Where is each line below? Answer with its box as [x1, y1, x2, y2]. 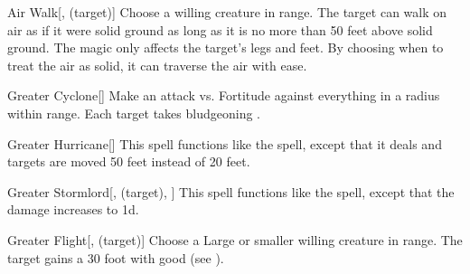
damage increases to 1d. [7, 200, 139, 219]
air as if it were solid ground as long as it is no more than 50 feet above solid [7, 20, 433, 39]
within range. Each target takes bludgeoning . [7, 103, 260, 122]
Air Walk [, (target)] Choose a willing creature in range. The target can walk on [7, 3, 447, 21]
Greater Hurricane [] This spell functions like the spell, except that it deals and [7, 134, 442, 153]
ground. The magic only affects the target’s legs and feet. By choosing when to [7, 38, 444, 57]
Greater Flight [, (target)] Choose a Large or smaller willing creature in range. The [7, 230, 463, 249]
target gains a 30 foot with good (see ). [7, 248, 224, 267]
